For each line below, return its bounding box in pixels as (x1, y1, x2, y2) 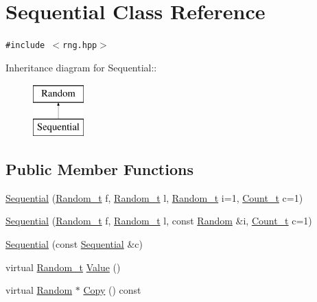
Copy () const (83, 283, 141, 297)
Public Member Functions (5, 158, 193, 179)
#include (5, 40, 45, 51)
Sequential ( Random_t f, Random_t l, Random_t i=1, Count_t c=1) (5, 190, 303, 205)
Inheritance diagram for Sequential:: (5, 60, 157, 74)
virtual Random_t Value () (5, 259, 121, 274)
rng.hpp (62, 40, 97, 51)
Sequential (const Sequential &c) (5, 236, 143, 251)
